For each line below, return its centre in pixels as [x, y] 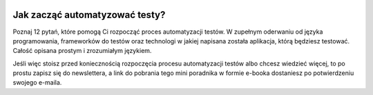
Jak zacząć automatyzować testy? [89, 15]
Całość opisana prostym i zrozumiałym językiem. [82, 51]
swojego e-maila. [37, 83]
